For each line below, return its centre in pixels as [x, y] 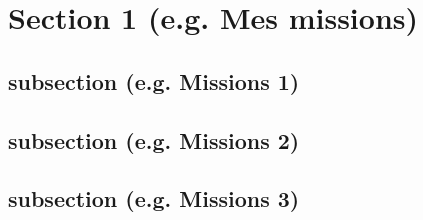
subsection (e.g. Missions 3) [154, 198]
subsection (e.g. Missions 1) [154, 80]
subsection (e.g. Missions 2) [154, 139]
